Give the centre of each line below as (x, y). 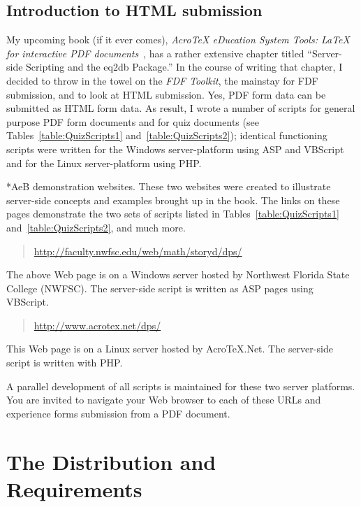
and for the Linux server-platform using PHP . (104, 163)
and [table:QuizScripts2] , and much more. (96, 227)
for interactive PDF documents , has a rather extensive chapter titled (155, 53)
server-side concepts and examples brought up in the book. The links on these (173, 200)
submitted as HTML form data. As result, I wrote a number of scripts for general (181, 108)
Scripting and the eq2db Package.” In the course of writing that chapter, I (184, 67)
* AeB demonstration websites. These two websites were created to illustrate (169, 186)
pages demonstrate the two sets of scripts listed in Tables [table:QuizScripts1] (173, 214)
